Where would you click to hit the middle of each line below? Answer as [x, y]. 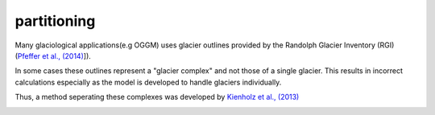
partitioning [55, 21]
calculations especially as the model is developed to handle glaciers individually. [148, 82]
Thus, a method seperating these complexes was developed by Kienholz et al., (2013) [157, 97]
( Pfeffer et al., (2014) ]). [53, 55]
